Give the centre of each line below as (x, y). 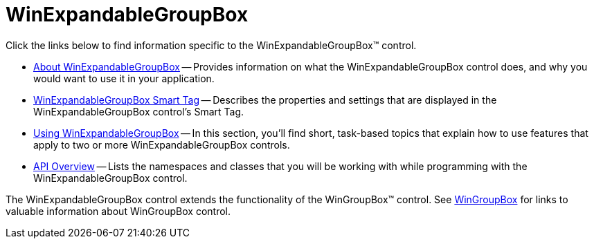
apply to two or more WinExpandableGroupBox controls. (162, 144)
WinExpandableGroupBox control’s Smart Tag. (139, 111)
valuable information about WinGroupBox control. (118, 211)
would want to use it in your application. (124, 78)
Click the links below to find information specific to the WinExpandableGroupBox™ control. (211, 45)
